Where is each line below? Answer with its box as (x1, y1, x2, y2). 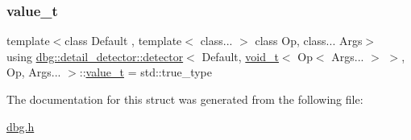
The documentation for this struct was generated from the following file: (6, 91, 363, 107)
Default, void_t (201, 47, 279, 64)
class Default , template (64, 32, 182, 49)
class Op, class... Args (255, 32, 363, 49)
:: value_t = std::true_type (79, 64, 213, 80)
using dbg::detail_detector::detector (6, 47, 184, 64)
